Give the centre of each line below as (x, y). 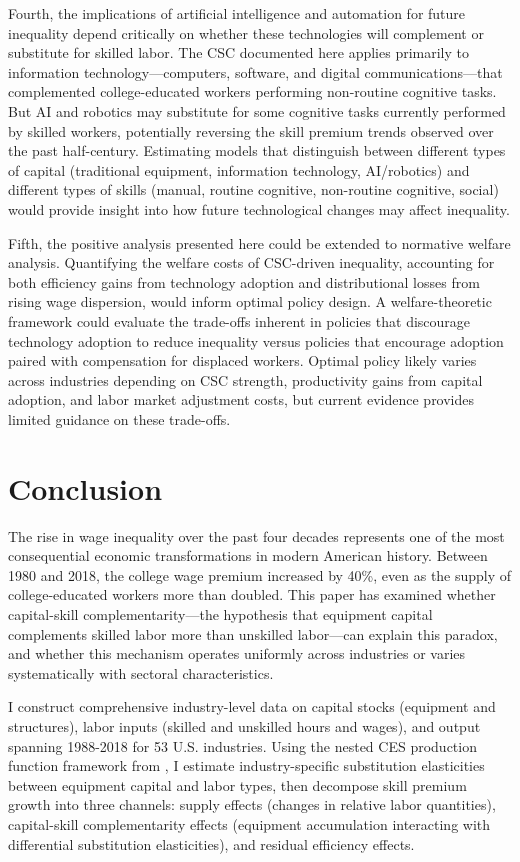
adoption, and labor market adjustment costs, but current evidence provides (241, 399)
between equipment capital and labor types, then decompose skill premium (237, 784)
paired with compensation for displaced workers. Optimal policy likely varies (242, 360)
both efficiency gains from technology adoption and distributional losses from (244, 281)
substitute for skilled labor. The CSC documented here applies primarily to (238, 52)
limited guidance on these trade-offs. (119, 418)
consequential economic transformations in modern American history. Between (248, 555)
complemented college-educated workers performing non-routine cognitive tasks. (252, 91)
